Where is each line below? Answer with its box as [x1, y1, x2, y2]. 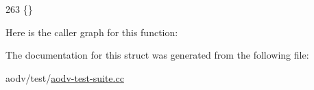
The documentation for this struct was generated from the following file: [5, 48, 309, 62]
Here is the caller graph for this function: [5, 25, 178, 39]
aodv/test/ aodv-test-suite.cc [5, 70, 124, 85]
